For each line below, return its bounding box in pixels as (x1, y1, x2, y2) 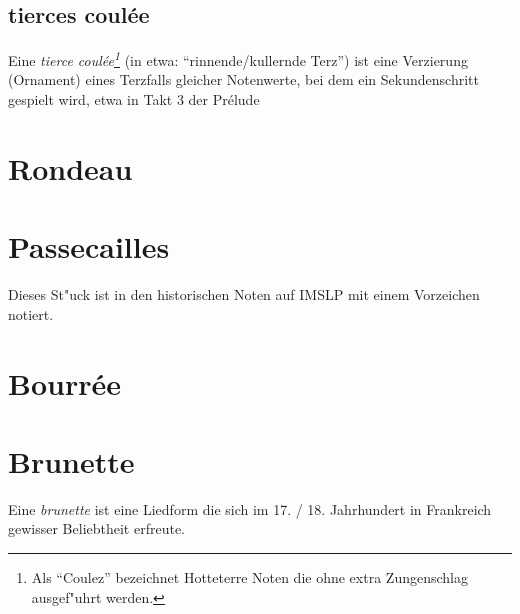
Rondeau (8, 147, 133, 188)
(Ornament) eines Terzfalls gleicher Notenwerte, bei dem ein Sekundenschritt (8, 69, 479, 90)
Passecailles (8, 226, 170, 267)
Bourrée (8, 362, 121, 403)
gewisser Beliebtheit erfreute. (8, 518, 186, 539)
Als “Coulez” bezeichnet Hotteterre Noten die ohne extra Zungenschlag (31, 567, 468, 588)
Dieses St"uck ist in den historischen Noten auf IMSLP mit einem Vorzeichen (8, 284, 480, 305)
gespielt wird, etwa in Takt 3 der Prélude (8, 89, 260, 110)
